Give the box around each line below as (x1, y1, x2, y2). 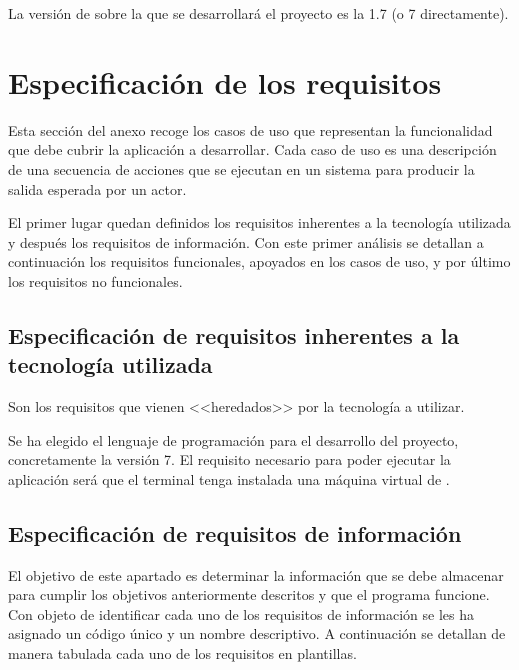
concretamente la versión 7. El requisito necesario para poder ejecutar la (8, 449, 451, 470)
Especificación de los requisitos (8, 61, 442, 102)
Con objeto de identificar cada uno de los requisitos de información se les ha (8, 603, 474, 624)
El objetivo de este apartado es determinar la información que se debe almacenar (8, 564, 504, 585)
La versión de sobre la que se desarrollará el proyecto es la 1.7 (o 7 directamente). (8, 3, 509, 23)
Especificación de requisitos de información (8, 517, 462, 548)
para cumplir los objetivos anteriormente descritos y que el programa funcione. (8, 584, 490, 605)
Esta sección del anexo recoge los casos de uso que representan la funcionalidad (8, 119, 493, 140)
